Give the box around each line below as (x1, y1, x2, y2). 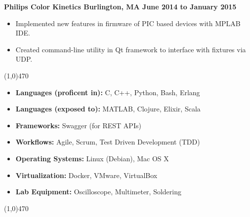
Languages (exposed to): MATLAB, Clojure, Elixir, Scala (15, 104, 201, 114)
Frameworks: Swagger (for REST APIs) (15, 120, 141, 130)
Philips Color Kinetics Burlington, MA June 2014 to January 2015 (4, 1, 237, 11)
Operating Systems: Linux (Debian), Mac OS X (15, 153, 169, 163)
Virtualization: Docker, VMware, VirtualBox (15, 170, 158, 180)
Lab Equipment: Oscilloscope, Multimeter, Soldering (15, 186, 181, 197)
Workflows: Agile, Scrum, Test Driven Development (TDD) (15, 137, 200, 147)
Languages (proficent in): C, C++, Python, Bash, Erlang (15, 87, 200, 97)
